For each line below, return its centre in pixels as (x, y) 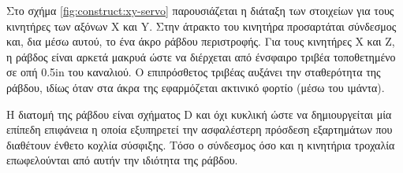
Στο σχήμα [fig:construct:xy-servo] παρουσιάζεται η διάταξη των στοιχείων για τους (200, 10)
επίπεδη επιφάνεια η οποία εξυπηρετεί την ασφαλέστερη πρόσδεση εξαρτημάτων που (200, 129)
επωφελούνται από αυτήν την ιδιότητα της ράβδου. (122, 160)
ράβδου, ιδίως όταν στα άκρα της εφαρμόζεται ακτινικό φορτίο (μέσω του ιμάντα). (196, 87)
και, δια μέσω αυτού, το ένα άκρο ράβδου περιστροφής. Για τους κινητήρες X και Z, (201, 41)
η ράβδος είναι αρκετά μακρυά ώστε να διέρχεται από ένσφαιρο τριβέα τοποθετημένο (201, 56)
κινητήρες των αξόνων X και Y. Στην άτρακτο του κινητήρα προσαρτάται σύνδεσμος (201, 26)
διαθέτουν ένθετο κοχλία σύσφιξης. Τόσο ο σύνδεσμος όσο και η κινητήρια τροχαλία (201, 144)
